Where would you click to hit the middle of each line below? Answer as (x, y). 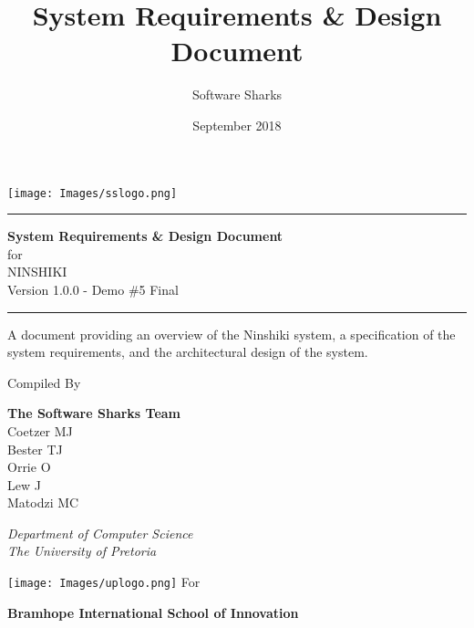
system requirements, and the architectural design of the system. (188, 352)
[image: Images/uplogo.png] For (104, 582)
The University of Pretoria (82, 551)
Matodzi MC (43, 502)
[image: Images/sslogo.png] (93, 193)
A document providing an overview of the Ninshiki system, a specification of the (232, 334)
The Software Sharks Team (94, 413)
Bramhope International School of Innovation (153, 612)
